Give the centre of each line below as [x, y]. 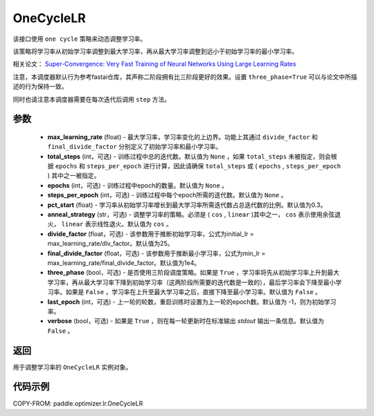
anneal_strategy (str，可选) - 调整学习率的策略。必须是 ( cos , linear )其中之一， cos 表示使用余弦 [191, 215]
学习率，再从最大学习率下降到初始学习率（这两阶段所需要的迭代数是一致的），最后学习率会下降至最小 [192, 282]
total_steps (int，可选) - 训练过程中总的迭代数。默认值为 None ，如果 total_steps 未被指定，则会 [189, 156]
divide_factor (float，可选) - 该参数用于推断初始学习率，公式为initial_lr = [151, 234]
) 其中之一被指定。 [74, 176]
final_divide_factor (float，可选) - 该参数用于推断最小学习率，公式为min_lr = [157, 253]
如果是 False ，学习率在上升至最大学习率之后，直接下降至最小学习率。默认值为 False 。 [194, 292]
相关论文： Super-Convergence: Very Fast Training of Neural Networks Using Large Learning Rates [154, 64]
